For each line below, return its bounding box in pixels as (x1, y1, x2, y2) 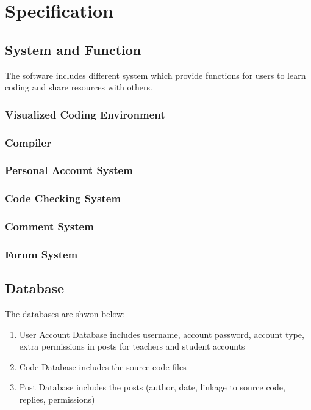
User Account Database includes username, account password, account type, (19, 328, 304, 340)
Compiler (5, 134, 51, 150)
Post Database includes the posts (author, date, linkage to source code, (19, 381, 285, 394)
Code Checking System (5, 191, 121, 206)
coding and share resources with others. (5, 81, 152, 93)
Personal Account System (5, 163, 133, 178)
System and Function (5, 40, 141, 59)
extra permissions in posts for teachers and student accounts (19, 340, 245, 353)
